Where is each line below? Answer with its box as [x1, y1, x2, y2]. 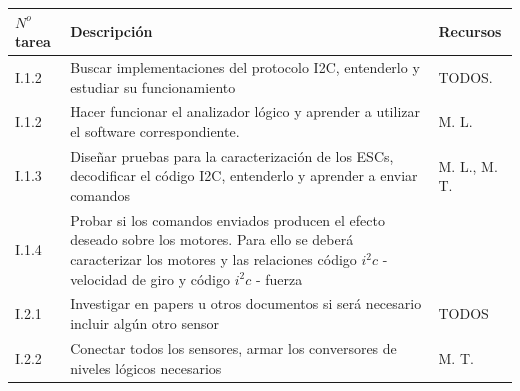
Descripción [70, 21, 153, 42]
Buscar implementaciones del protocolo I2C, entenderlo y [70, 56, 420, 77]
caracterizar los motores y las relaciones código [70, 249, 357, 270]
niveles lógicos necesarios [70, 357, 222, 378]
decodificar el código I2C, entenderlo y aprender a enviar [70, 165, 418, 186]
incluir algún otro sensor [70, 313, 219, 334]
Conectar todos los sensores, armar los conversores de [70, 337, 397, 358]
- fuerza [255, 268, 303, 289]
